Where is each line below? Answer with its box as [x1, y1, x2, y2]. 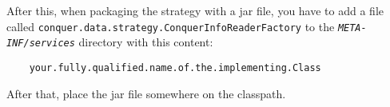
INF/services [6, 38, 75, 50]
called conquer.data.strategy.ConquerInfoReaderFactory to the [6, 18, 335, 34]
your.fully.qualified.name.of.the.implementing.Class [29, 61, 321, 73]
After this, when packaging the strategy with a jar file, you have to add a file [6, 2, 384, 18]
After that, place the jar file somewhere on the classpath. [6, 85, 286, 101]
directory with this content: [78, 34, 213, 50]
